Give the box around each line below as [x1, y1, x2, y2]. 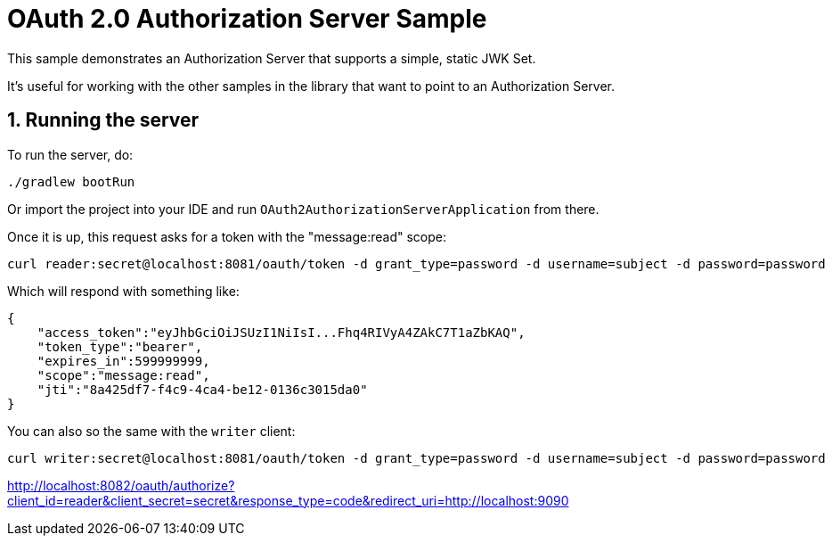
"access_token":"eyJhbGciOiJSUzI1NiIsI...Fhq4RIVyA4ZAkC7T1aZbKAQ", [37, 325, 526, 340]
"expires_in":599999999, [37, 353, 210, 368]
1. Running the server [7, 109, 200, 132]
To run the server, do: [7, 146, 134, 162]
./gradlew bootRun [7, 174, 135, 189]
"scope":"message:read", [37, 367, 210, 383]
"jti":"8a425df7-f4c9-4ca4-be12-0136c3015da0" [37, 382, 368, 397]
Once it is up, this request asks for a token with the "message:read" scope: [7, 228, 446, 244]
